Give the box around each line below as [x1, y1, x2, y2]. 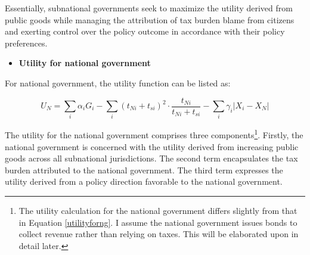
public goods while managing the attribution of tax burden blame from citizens [5, 13, 294, 26]
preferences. [5, 36, 48, 49]
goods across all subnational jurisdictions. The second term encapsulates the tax [5, 152, 298, 164]
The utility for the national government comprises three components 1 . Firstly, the [5, 127, 303, 141]
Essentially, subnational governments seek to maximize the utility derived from [5, 2, 293, 14]
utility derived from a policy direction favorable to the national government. [5, 175, 283, 188]
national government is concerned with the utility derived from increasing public [5, 140, 299, 153]
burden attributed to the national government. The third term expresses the [5, 163, 283, 176]
